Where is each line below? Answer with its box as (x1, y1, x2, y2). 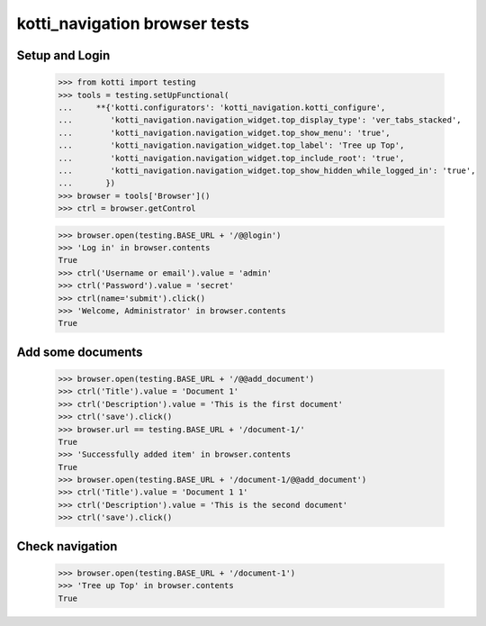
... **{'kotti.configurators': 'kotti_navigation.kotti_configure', (58, 102, 386, 113)
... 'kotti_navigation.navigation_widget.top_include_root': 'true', (58, 153, 405, 163)
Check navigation (16, 539, 118, 554)
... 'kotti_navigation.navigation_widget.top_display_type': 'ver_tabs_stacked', (58, 115, 463, 125)
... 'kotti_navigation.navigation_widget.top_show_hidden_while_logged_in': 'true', (58, 165, 476, 176)
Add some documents (16, 344, 143, 359)
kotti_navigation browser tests (16, 14, 249, 33)
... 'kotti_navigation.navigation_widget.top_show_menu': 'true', (58, 127, 391, 138)
